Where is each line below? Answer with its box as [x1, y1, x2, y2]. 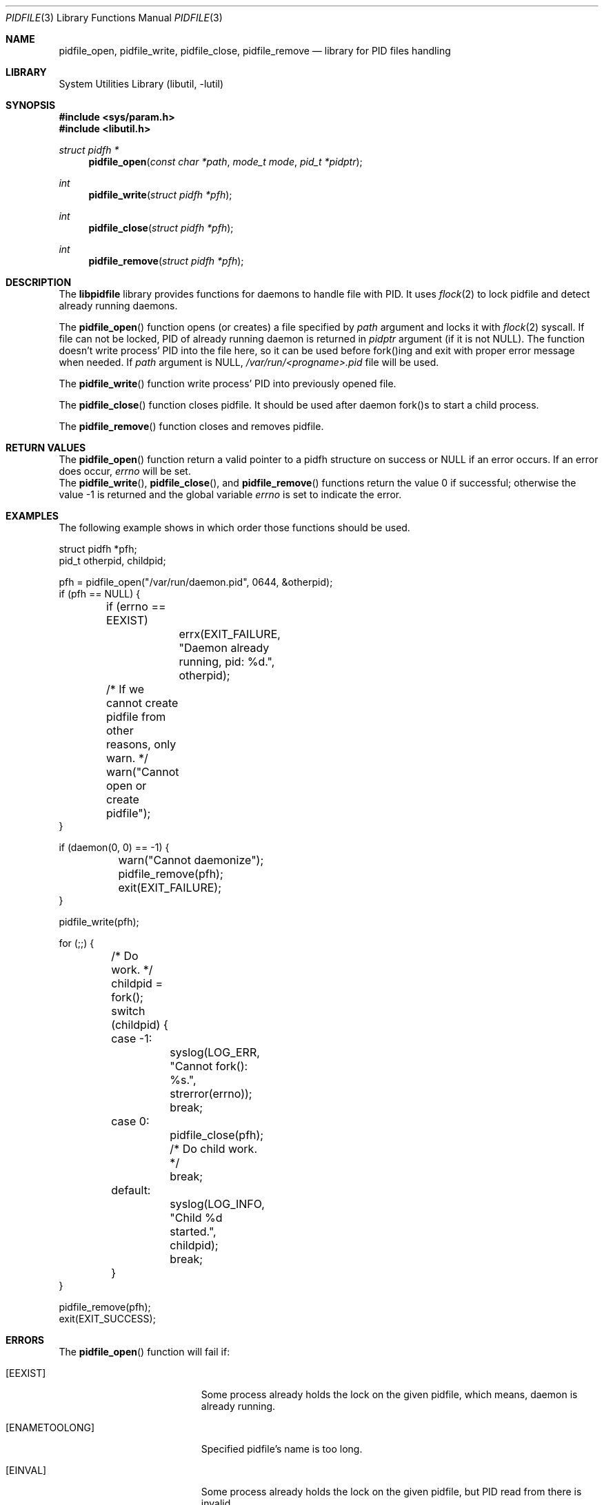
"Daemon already [179, 641, 270, 655]
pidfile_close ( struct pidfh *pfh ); [88, 222, 234, 234]
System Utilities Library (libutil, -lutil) [59, 78, 224, 90]
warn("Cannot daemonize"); [118, 853, 264, 867]
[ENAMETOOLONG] [6, 1422, 95, 1433]
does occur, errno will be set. [59, 465, 191, 477]
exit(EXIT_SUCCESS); [59, 1313, 156, 1324]
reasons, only [106, 737, 177, 751]
